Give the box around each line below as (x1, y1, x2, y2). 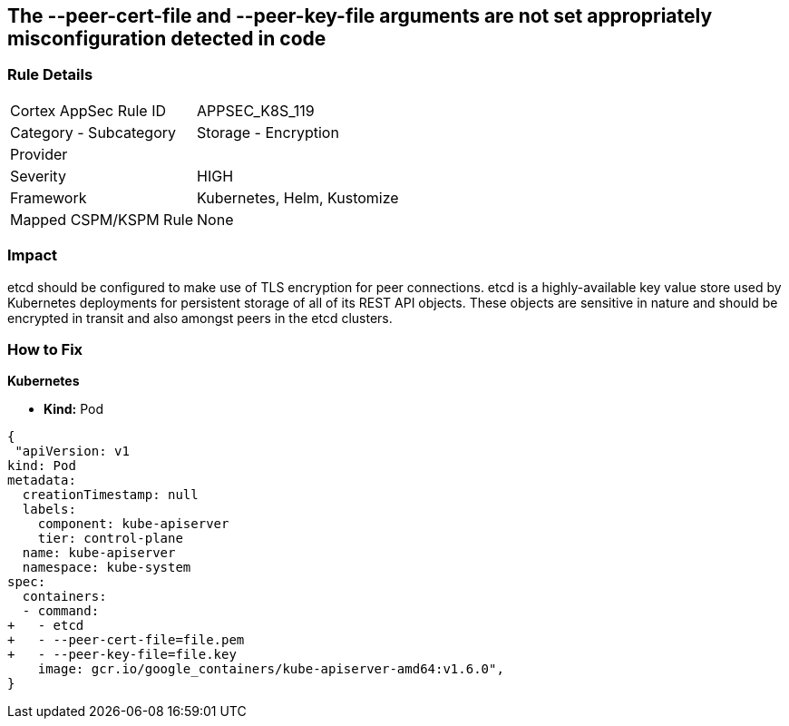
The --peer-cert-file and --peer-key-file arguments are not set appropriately (7, 5, 713, 27)
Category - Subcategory (10, 123, 176, 142)
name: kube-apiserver (22, 545, 176, 561)
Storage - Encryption (197, 123, 339, 142)
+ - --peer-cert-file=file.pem (7, 633, 245, 648)
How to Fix (7, 339, 83, 358)
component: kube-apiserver (37, 516, 229, 532)
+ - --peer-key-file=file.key (7, 647, 237, 662)
